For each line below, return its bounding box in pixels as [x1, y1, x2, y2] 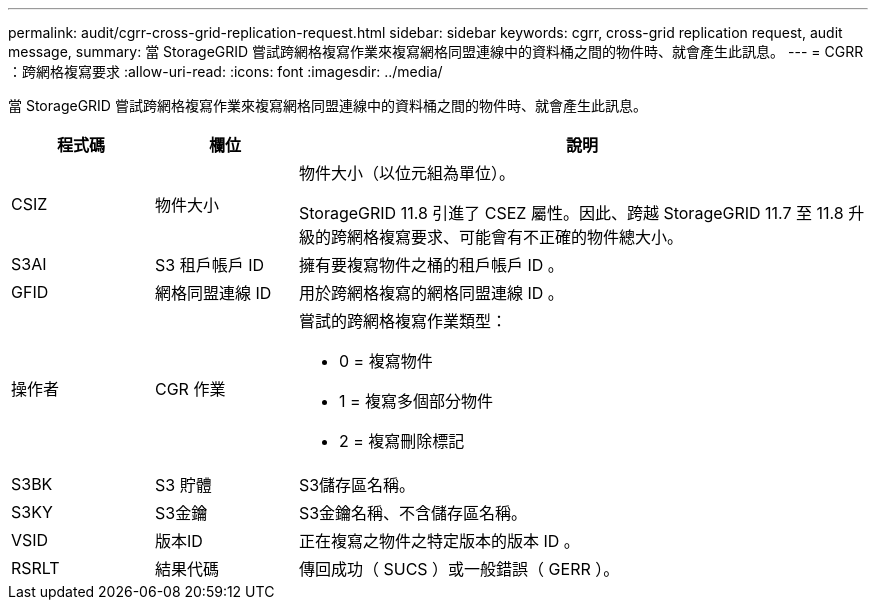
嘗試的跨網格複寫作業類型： [298, 311, 507, 331]
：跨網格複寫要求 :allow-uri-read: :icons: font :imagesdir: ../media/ [8, 63, 443, 80]
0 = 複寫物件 [338, 351, 433, 371]
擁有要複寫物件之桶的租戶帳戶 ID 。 [298, 255, 564, 275]
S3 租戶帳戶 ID [154, 255, 264, 275]
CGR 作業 [154, 379, 226, 399]
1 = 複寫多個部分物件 [338, 391, 494, 411]
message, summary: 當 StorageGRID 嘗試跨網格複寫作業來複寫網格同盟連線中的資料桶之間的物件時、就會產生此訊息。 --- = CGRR [8, 43, 864, 60]
